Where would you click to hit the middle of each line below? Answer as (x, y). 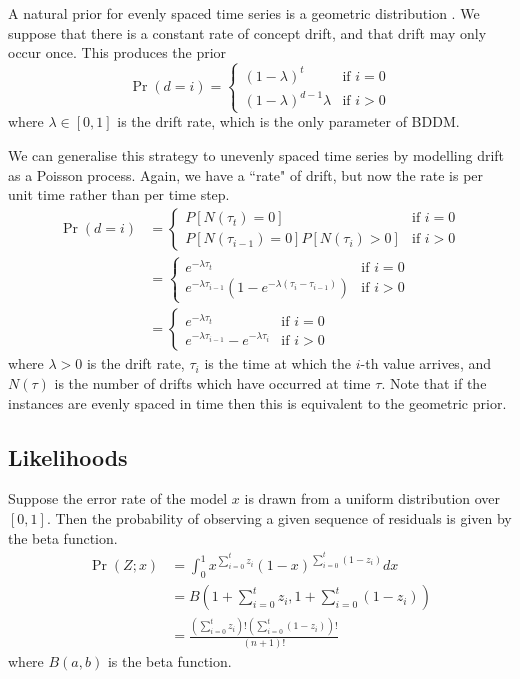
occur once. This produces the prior (117, 52)
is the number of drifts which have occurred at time (212, 383)
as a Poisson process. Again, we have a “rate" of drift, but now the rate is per (246, 174)
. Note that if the (434, 383)
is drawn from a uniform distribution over (372, 498)
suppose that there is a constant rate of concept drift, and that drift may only (247, 32)
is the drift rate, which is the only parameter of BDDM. (288, 121)
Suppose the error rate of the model (118, 498)
